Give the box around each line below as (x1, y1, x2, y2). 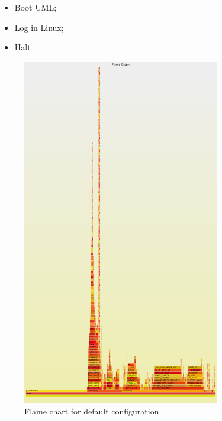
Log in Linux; (14, 21, 64, 33)
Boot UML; (14, 1, 57, 13)
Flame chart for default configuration (24, 404, 159, 417)
